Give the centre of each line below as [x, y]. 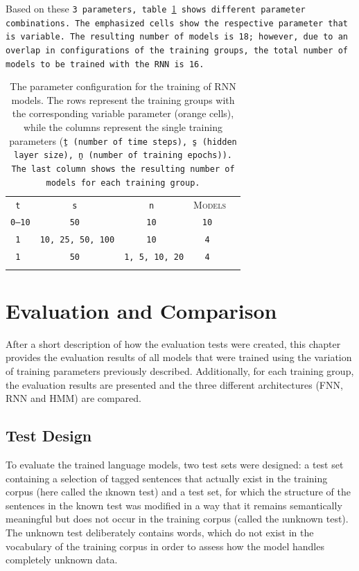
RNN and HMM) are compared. [73, 398]
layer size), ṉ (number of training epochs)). [123, 156]
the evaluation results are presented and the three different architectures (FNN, [174, 384]
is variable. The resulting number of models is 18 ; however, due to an [177, 37]
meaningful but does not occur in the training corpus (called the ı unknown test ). [177, 519]
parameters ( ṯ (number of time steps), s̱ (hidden [123, 140]
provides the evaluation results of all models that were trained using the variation [179, 357]
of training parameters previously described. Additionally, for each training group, [180, 370]
